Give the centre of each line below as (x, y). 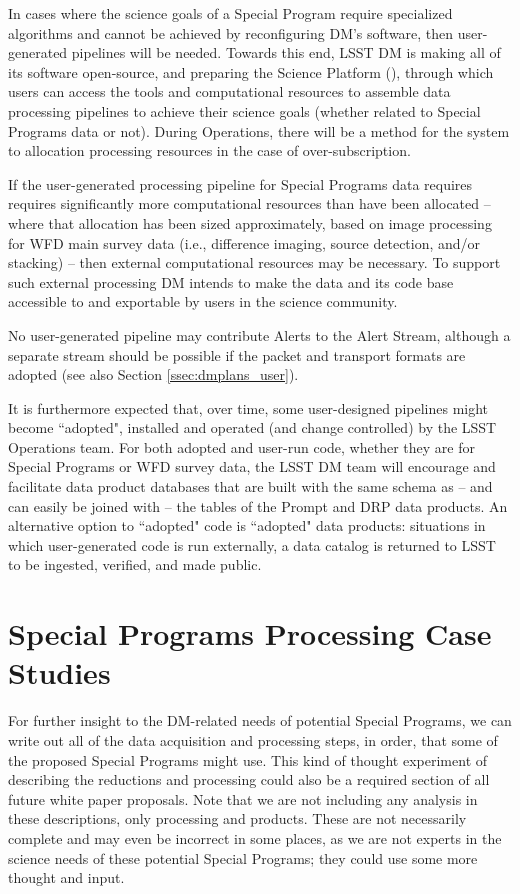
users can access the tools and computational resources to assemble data (229, 91)
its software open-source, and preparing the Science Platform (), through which (251, 71)
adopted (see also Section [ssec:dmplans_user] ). (153, 374)
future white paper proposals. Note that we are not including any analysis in (243, 798)
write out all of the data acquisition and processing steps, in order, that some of (253, 739)
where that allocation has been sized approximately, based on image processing (250, 222)
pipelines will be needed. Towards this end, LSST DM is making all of (286, 52)
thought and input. (66, 877)
